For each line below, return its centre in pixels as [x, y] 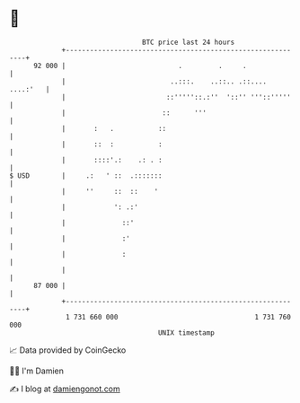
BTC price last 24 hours [189, 42]
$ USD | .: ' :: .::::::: [86, 175]
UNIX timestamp [186, 333]
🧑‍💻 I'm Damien [37, 371]
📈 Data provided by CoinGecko [68, 350]
